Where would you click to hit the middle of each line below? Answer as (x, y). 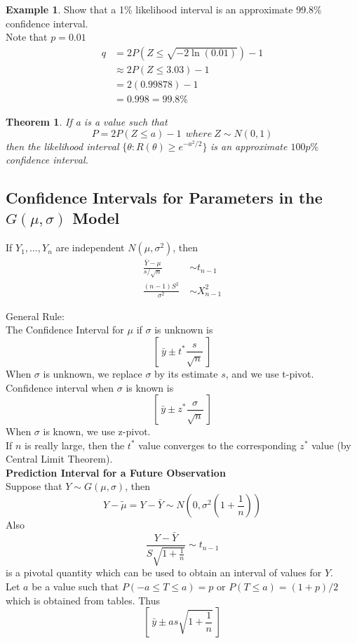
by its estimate (186, 373)
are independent (90, 247)
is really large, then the (75, 445)
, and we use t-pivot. (270, 373)
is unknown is (184, 330)
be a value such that (75, 586)
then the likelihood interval (62, 146)
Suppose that (34, 486)
